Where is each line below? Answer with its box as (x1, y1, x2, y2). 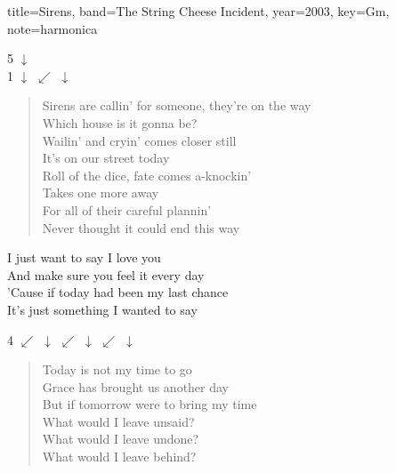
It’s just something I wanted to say (7, 300, 198, 318)
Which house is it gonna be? (42, 113, 198, 132)
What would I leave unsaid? (42, 412, 195, 430)
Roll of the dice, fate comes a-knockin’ (42, 165, 252, 184)
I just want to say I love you (7, 248, 161, 267)
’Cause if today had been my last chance (7, 283, 229, 301)
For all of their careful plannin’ (42, 200, 212, 219)
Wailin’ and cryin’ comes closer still (42, 131, 237, 149)
